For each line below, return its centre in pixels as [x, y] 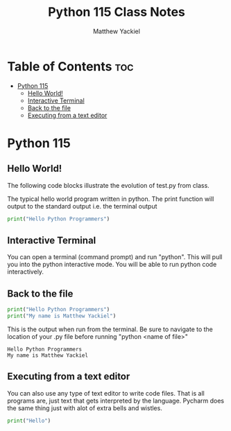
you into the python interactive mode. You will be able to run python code [112, 265]
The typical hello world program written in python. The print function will [111, 199]
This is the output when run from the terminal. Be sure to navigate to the [110, 329]
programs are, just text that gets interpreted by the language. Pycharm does [115, 401]
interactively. [25, 272]
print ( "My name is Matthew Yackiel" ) [62, 316]
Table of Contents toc [70, 66]
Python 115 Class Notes [117, 12]
